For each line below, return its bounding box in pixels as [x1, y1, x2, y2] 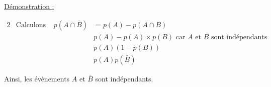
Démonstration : [4, 1, 54, 11]
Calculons [16, 21, 46, 29]
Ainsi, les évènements [4, 73, 70, 83]
